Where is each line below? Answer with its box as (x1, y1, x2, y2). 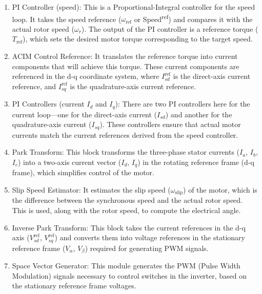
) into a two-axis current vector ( (18, 156, 122, 167)
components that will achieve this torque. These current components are (12, 60, 239, 71)
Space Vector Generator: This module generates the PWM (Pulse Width (12, 260, 240, 271)
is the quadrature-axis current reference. (70, 80, 196, 91)
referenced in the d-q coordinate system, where (12, 71, 159, 81)
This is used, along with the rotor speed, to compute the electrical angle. (12, 205, 241, 216)
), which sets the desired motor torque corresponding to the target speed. (22, 33, 253, 44)
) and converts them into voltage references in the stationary (54, 232, 245, 243)
